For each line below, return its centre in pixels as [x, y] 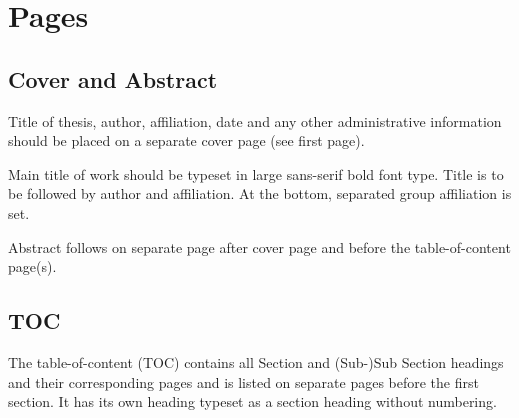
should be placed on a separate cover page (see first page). [186, 140]
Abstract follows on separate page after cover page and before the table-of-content [259, 246]
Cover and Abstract [113, 78]
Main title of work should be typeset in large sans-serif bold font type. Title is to [256, 173]
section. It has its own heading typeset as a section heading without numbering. [252, 401]
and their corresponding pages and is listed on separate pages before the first [243, 381]
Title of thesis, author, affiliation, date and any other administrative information [255, 120]
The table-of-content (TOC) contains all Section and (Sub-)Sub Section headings [256, 361]
